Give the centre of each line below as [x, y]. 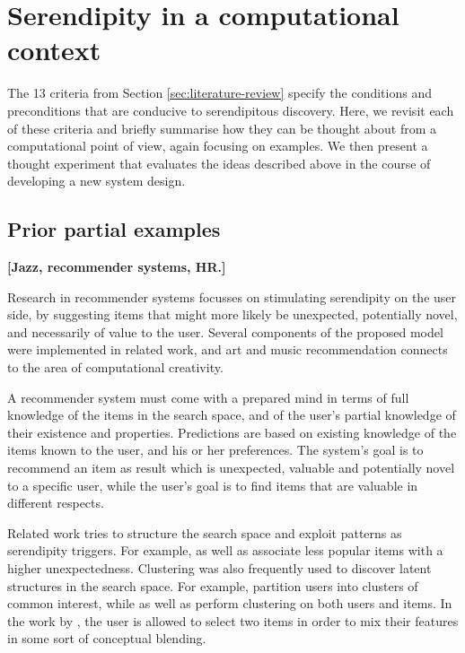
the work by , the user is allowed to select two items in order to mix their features [233, 620]
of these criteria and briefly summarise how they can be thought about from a [222, 128]
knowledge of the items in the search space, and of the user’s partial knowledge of [232, 415]
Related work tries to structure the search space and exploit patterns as [205, 532]
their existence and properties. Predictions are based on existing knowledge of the [232, 432]
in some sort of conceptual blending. [107, 638]
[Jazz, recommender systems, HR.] [117, 267]
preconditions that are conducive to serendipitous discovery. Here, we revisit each [231, 110]
